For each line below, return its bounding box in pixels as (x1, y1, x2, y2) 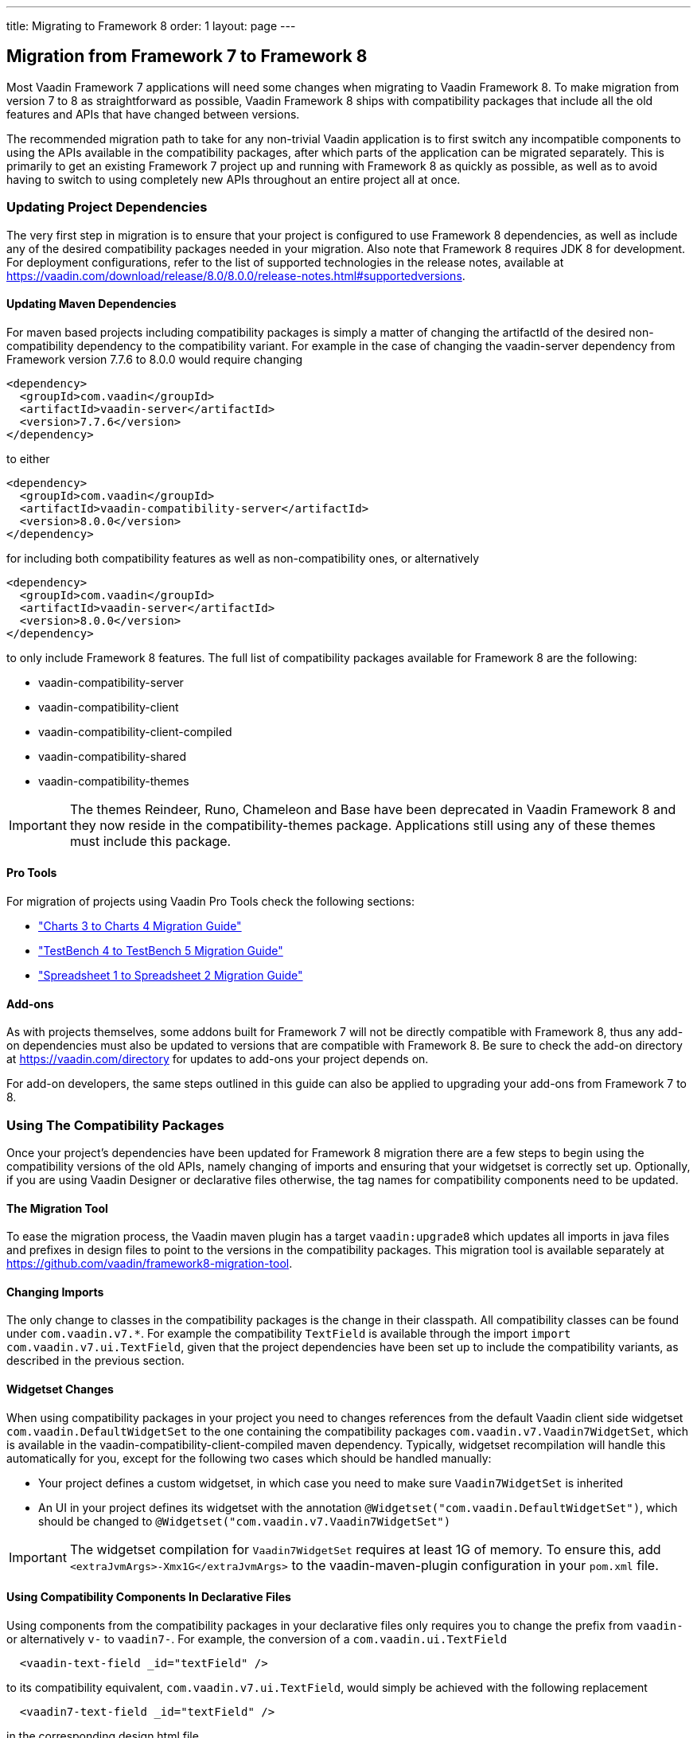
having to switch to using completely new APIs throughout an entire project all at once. (6, 172, 461, 186)
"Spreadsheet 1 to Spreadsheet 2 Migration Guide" (38, 968, 303, 983)
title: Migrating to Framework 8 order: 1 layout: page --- (6, 19, 296, 33)
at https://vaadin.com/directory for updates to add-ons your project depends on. (6, 1052, 429, 1066)
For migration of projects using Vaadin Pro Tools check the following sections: (6, 894, 415, 909)
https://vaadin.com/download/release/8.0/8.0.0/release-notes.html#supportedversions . (6, 268, 465, 283)
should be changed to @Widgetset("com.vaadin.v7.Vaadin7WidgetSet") (38, 1514, 451, 1528)
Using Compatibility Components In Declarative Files (6, 1590, 291, 1604)
